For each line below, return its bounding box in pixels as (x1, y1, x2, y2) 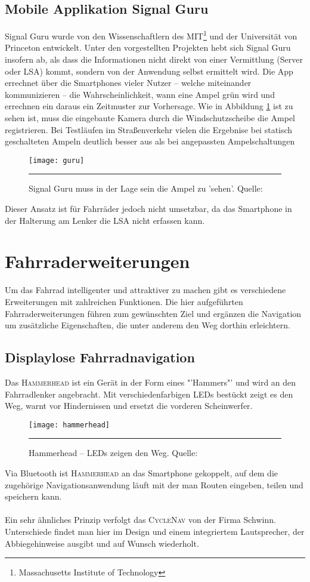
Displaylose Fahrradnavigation (5, 348, 195, 367)
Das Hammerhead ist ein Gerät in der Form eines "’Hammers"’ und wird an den (5, 375, 296, 388)
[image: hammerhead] (29, 420, 110, 429)
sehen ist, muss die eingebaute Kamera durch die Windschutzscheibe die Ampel (5, 112, 296, 124)
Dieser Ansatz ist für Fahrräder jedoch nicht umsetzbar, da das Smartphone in (5, 202, 292, 215)
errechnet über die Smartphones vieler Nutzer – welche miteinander (5, 76, 252, 89)
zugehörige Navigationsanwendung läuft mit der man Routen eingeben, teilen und (5, 478, 303, 491)
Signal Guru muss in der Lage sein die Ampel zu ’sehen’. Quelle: (29, 182, 263, 195)
